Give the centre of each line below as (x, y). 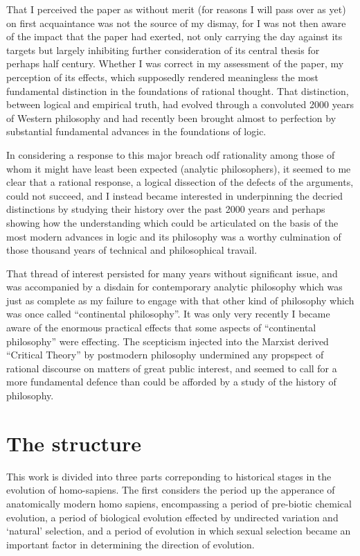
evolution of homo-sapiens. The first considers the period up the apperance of (171, 490)
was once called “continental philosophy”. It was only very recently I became (168, 314)
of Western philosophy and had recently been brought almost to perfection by (171, 118)
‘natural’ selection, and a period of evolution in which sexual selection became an (179, 531)
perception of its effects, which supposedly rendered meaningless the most (162, 77)
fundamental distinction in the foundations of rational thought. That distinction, (178, 90)
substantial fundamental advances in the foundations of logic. (136, 131)
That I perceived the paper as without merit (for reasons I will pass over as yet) (176, 9)
